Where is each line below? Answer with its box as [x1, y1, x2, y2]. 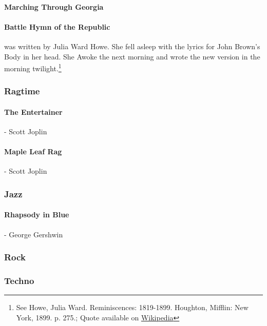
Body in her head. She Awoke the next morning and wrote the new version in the [4, 51, 260, 62]
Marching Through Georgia [4, 1, 104, 12]
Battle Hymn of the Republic [4, 21, 110, 32]
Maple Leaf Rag [4, 146, 62, 157]
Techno [4, 274, 34, 287]
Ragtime [4, 85, 40, 97]
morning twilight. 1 [4, 62, 62, 73]
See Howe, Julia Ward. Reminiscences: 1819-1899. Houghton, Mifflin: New [16, 302, 249, 313]
